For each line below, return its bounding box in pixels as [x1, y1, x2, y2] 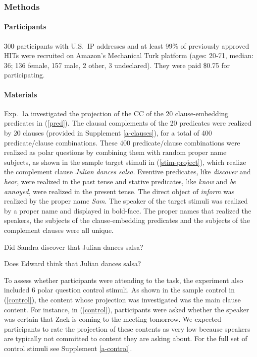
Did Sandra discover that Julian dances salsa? [4, 241, 144, 252]
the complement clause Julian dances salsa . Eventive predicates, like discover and [4, 166, 251, 177]
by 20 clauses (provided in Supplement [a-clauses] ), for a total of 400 [4, 128, 212, 138]
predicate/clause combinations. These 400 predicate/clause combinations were [4, 137, 240, 147]
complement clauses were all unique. [4, 224, 114, 235]
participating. [4, 70, 45, 80]
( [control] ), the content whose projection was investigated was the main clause [4, 294, 241, 304]
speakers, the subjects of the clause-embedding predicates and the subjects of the [4, 215, 250, 225]
